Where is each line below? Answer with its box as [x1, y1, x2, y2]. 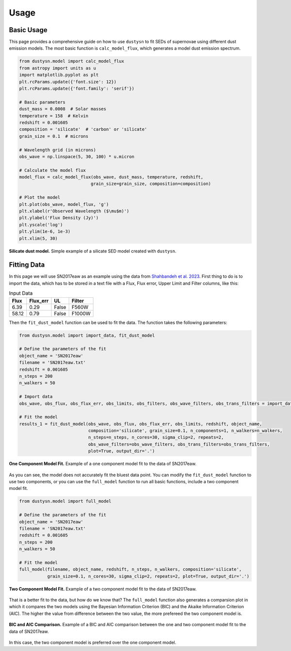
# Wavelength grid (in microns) [19, 147, 97, 153]
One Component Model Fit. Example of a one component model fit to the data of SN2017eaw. [9, 461, 196, 467]
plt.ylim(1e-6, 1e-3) [19, 229, 71, 235]
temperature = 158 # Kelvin [19, 113, 89, 119]
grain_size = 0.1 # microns [19, 133, 89, 139]
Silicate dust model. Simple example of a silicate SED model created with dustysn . [9, 248, 177, 254]
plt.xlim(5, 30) [19, 235, 58, 241]
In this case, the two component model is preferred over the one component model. [9, 640, 177, 646]
